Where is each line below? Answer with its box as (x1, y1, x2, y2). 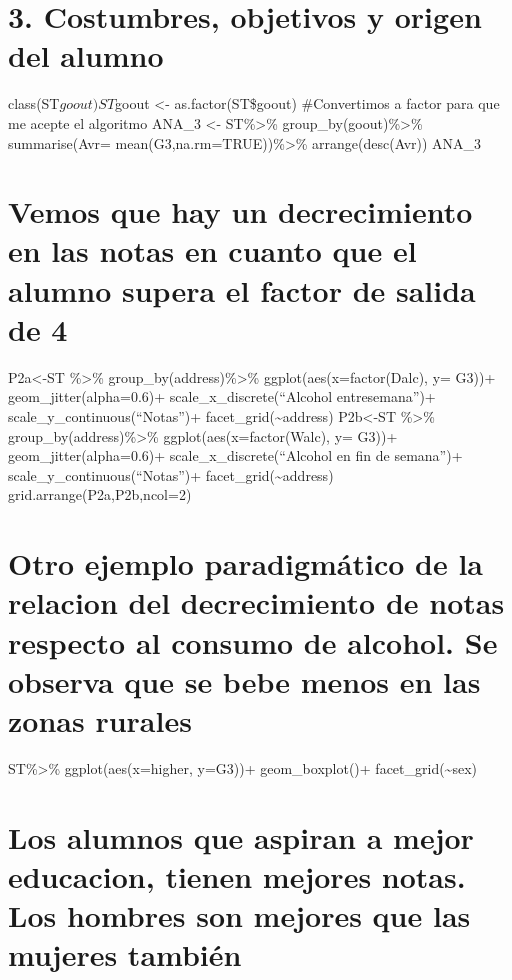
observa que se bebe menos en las (8, 660, 481, 701)
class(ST (8, 93, 60, 114)
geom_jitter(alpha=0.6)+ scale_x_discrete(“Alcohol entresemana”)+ (8, 386, 436, 407)
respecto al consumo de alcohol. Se (8, 621, 498, 662)
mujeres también (8, 934, 242, 975)
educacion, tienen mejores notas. (8, 855, 466, 896)
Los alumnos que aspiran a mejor (8, 816, 474, 857)
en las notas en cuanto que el (8, 230, 417, 271)
